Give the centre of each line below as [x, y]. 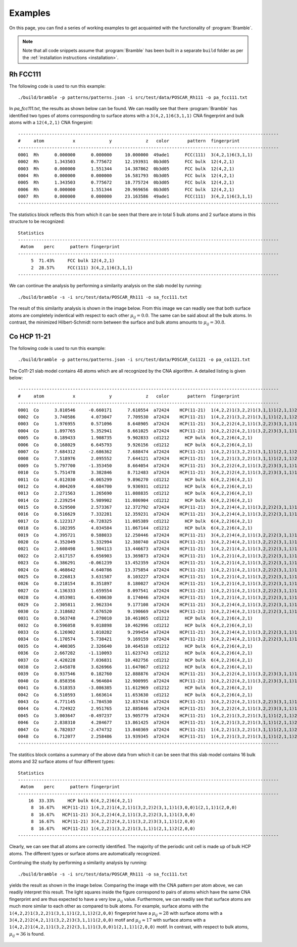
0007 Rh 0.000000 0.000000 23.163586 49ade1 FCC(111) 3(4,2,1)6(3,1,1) [135, 197]
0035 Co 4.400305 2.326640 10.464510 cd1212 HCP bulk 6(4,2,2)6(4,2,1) [135, 646]
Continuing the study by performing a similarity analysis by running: [78, 863]
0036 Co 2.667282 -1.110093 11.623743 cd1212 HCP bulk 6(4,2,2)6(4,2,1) [135, 653]
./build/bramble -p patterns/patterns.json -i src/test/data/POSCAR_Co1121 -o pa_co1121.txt [134, 360]
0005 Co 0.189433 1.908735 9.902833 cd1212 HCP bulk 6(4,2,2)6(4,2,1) [135, 438]
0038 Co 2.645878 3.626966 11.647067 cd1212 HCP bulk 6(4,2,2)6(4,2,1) [135, 667]
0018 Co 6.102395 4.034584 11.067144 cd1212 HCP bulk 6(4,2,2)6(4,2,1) [135, 528]
